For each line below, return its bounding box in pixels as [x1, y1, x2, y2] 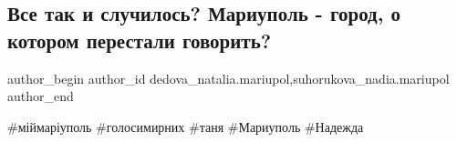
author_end [7, 86, 74, 106]
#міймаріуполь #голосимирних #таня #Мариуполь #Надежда [7, 117, 364, 136]
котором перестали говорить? [7, 25, 272, 54]
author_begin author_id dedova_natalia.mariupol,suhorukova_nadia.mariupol [7, 68, 450, 87]
